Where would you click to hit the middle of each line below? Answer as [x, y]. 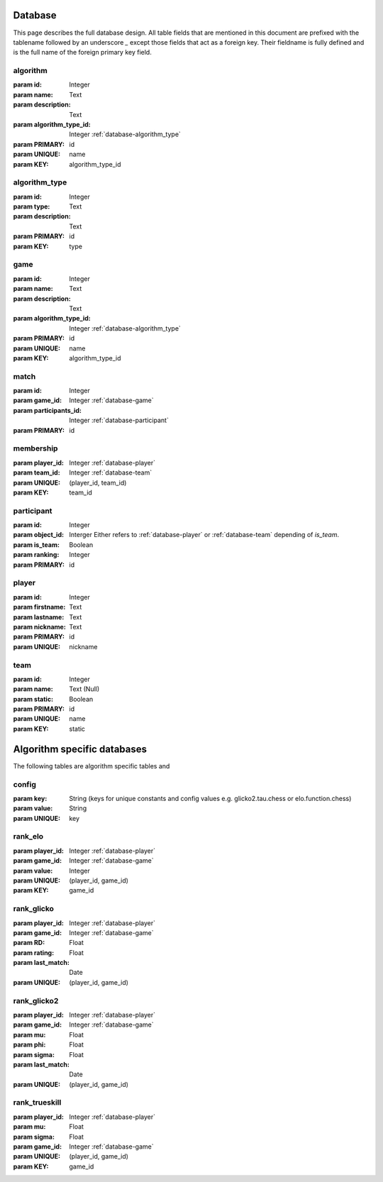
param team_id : [37, 473]
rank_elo [28, 836]
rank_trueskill [37, 1103]
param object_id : [38, 535]
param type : [32, 206]
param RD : [29, 943]
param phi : [29, 1045]
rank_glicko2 [36, 1000]
